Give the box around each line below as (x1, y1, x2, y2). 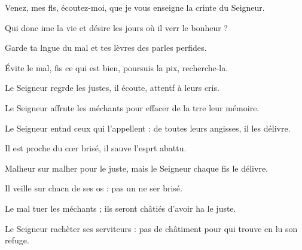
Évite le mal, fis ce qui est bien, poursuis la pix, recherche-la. (5, 61, 228, 74)
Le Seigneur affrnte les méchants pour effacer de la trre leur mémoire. (5, 101, 260, 114)
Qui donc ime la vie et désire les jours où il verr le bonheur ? (5, 21, 228, 33)
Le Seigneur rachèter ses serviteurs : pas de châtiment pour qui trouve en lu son (5, 222, 298, 234)
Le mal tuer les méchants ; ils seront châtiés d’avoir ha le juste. (5, 202, 236, 214)
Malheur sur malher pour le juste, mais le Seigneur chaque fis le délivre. (5, 161, 268, 174)
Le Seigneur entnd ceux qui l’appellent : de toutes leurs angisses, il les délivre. (5, 121, 291, 134)
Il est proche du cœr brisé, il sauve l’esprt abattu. (5, 142, 187, 154)
